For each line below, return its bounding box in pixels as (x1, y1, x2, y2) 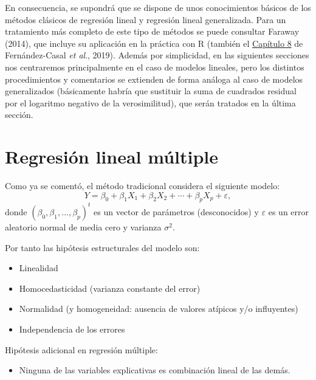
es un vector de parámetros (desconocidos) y (94, 205, 259, 218)
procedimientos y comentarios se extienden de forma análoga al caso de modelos (5, 72, 303, 85)
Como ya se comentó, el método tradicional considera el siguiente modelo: (5, 179, 280, 192)
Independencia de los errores (19, 322, 125, 335)
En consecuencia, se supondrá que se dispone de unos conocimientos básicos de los (5, 1, 311, 13)
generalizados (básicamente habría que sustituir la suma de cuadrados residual (5, 85, 297, 97)
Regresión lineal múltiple (5, 144, 219, 169)
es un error (268, 205, 309, 218)
